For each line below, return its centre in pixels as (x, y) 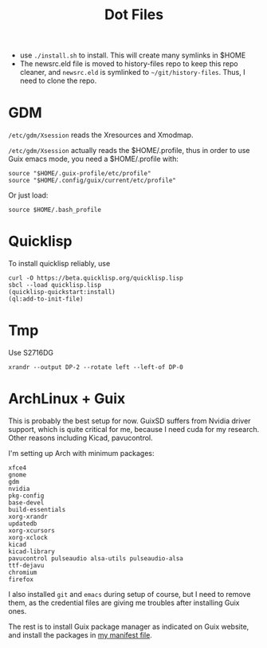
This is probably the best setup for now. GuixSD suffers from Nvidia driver (130, 421)
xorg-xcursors (32, 530)
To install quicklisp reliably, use (59, 264)
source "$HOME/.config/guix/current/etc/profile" (92, 181)
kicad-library (32, 552)
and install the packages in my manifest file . (80, 634)
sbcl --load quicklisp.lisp (55, 285)
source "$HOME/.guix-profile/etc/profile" (80, 174)
